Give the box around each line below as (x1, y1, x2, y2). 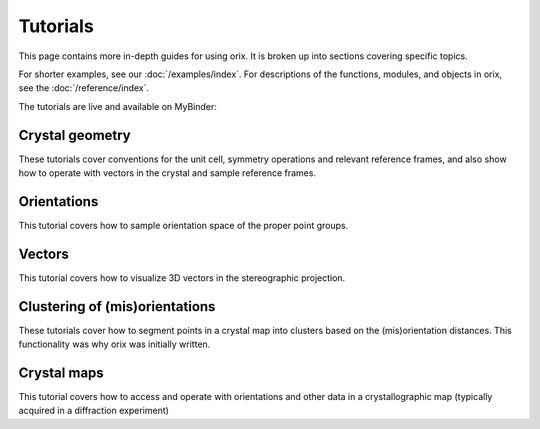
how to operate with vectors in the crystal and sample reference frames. (18, 167, 317, 179)
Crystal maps (18, 364, 104, 381)
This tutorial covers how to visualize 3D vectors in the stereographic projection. (18, 271, 346, 284)
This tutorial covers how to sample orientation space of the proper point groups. (18, 219, 349, 231)
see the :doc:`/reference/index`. (18, 82, 150, 94)
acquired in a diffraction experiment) (18, 405, 170, 417)
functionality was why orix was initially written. (18, 338, 211, 350)
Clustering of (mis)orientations (18, 298, 216, 315)
